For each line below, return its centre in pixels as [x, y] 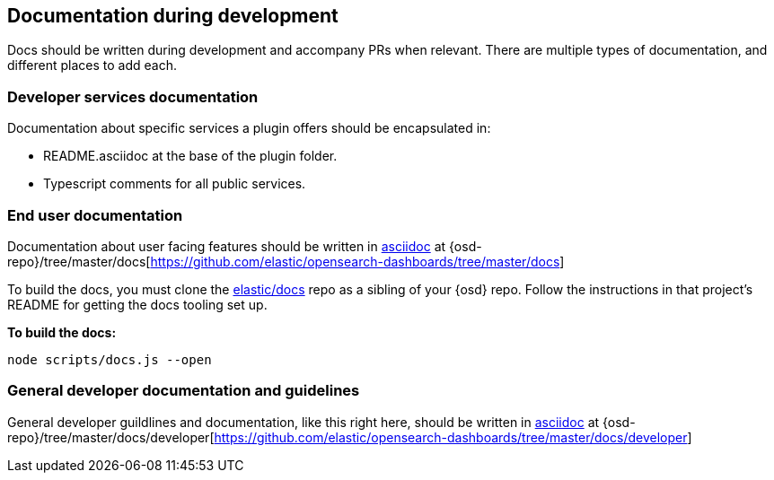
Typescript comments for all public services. [175, 184]
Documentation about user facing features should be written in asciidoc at [227, 246]
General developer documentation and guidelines [184, 391]
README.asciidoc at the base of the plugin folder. [190, 156]
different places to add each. [92, 65]
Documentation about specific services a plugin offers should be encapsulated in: [249, 128]
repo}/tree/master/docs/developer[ [111, 437]
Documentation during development [173, 16]
